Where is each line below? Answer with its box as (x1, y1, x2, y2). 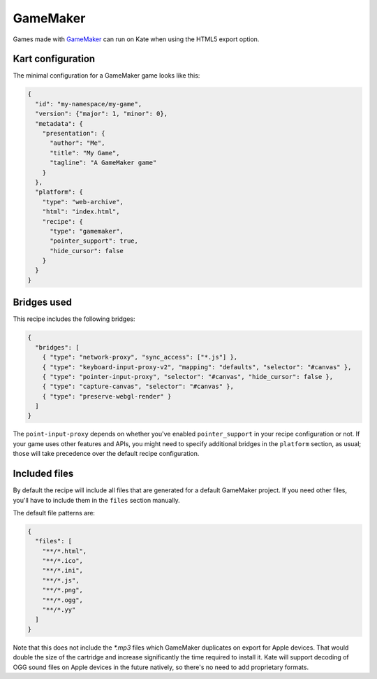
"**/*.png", (42, 586, 84, 594)
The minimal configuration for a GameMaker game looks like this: (13, 71, 200, 80)
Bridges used (13, 296, 73, 308)
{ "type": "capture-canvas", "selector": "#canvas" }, (42, 383, 234, 391)
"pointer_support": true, (50, 237, 139, 245)
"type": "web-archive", (42, 198, 124, 206)
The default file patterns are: (13, 508, 96, 517)
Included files (13, 468, 74, 480)
